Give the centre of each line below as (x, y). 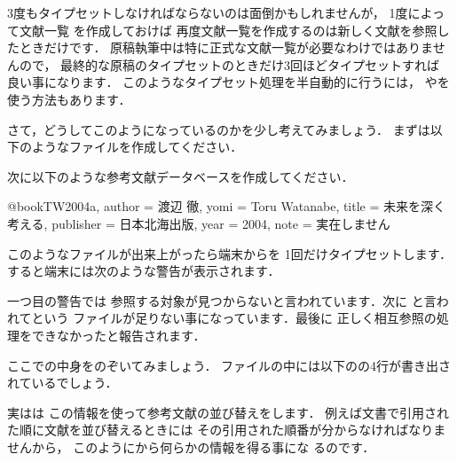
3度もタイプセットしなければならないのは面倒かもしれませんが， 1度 (208, 12)
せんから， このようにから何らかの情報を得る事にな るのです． (191, 446)
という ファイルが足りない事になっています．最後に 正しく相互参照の (234, 318)
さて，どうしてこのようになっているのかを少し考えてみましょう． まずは (219, 129)
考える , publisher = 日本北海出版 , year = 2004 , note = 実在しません (199, 223)
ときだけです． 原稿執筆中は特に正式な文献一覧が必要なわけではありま (226, 47)
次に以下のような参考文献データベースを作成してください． (181, 176)
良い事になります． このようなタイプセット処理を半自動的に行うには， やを (228, 82)
